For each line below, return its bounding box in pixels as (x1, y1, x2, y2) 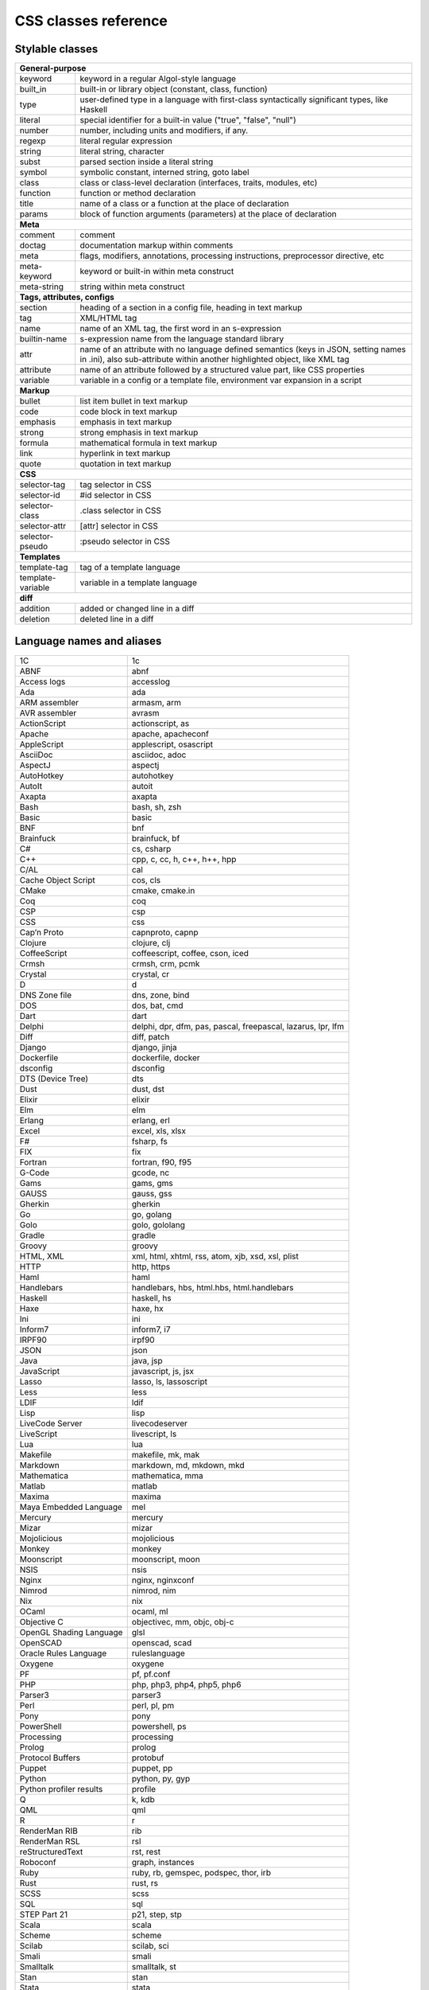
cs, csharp (131, 843, 172, 854)
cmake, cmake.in (131, 884, 195, 895)
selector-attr (19, 521, 67, 532)
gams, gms (131, 1177, 174, 1188)
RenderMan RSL (19, 1836, 80, 1847)
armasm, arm (131, 696, 182, 708)
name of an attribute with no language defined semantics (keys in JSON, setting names (79, 344, 407, 355)
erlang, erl (131, 1114, 170, 1126)
